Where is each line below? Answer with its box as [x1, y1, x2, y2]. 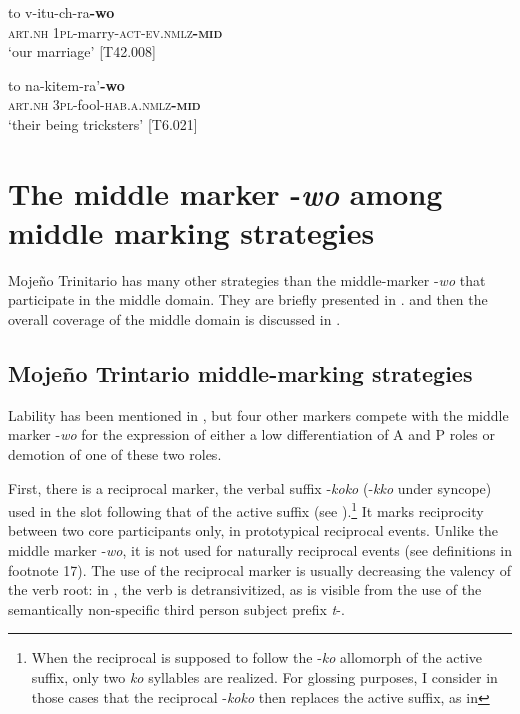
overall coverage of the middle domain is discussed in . [8, 309, 341, 330]
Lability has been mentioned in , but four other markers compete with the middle [8, 404, 509, 425]
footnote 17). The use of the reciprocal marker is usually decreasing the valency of [8, 559, 511, 580]
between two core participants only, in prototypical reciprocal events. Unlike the [8, 520, 498, 541]
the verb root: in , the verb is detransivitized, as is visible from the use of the [8, 579, 482, 600]
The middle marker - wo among [8, 172, 443, 214]
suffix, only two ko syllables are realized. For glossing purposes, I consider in [31, 667, 498, 688]
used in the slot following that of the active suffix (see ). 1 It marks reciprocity [8, 498, 484, 521]
